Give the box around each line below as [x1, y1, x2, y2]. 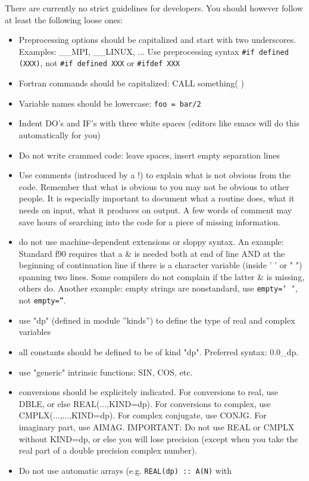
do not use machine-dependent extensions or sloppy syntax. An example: [18, 235, 284, 248]
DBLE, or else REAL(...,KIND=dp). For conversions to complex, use [18, 397, 271, 409]
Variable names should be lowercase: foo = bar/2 [18, 97, 201, 109]
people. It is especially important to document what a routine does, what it [18, 192, 295, 204]
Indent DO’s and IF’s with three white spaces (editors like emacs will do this [18, 117, 299, 129]
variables [18, 325, 51, 338]
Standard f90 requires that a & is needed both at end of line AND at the [18, 247, 285, 259]
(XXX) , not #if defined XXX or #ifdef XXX [18, 57, 180, 69]
